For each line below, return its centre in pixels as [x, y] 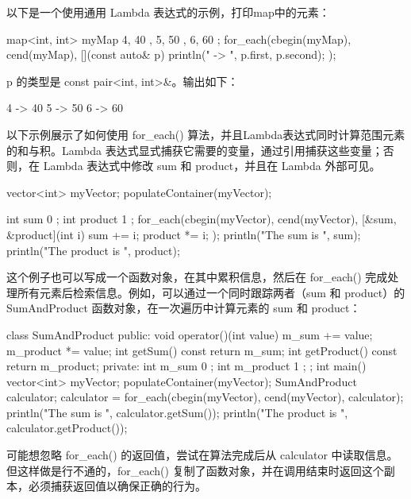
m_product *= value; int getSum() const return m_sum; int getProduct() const [202, 350]
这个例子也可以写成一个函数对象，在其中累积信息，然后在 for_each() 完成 [197, 277]
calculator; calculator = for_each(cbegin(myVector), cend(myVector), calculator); [205, 397]
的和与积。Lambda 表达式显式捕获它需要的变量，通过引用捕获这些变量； [195, 150]
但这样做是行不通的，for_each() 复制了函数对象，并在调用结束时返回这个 [195, 470]
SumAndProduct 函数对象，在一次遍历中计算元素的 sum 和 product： [184, 308]
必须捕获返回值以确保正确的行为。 [117, 486]
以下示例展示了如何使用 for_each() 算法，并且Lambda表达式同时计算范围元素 [206, 134]
